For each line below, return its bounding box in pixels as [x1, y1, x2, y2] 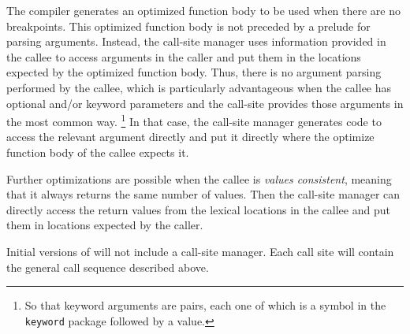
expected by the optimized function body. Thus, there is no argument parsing [6, 64, 382, 80]
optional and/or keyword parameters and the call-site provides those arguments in [6, 95, 404, 111]
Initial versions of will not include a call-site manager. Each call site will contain [6, 243, 394, 259]
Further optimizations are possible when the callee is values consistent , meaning [6, 170, 392, 187]
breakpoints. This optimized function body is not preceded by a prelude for [6, 17, 371, 34]
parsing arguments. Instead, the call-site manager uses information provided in [6, 33, 386, 50]
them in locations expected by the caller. [6, 217, 203, 233]
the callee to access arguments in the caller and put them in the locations [6, 48, 361, 65]
